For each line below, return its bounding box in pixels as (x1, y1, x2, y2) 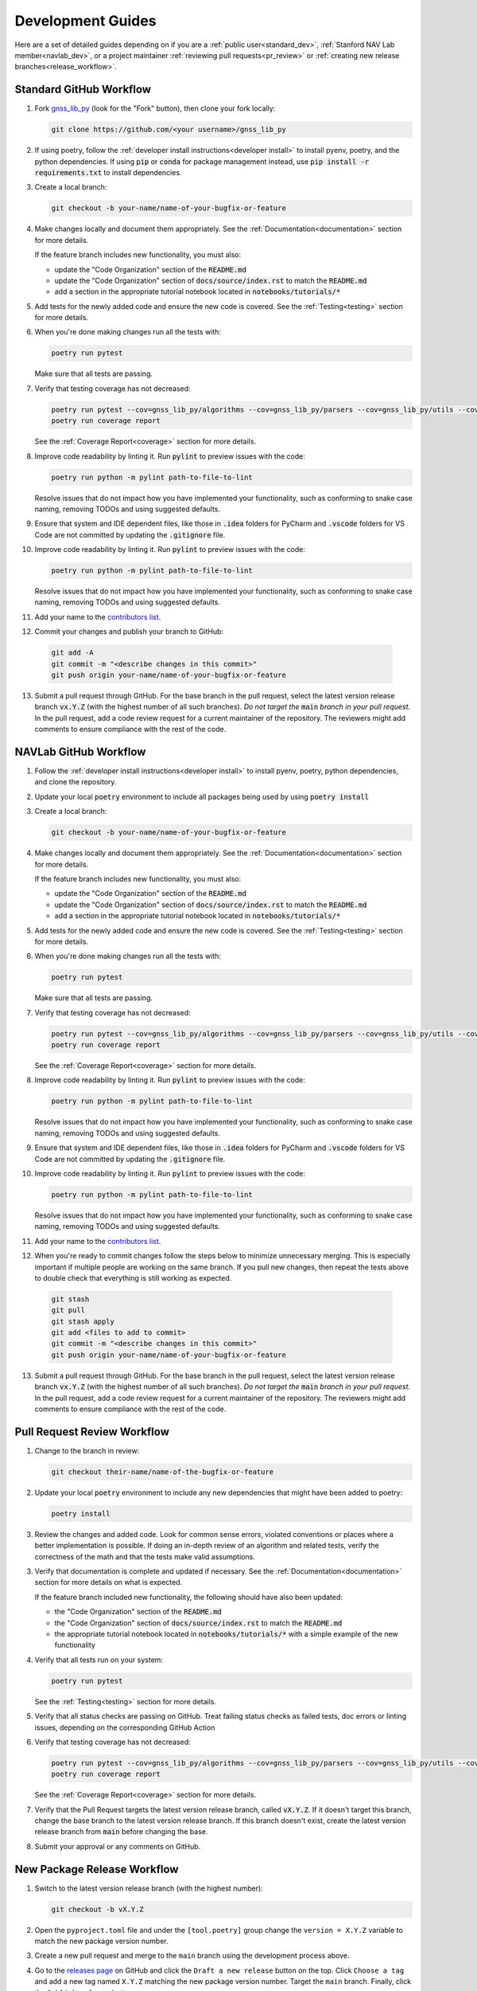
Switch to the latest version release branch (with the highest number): (34, 1883, 264, 1893)
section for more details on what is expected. (34, 1578, 183, 1587)
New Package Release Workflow (14, 1862, 179, 1876)
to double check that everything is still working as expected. (34, 1273, 232, 1282)
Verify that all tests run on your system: (34, 1655, 163, 1664)
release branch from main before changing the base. (34, 1827, 208, 1836)
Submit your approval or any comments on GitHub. (34, 1841, 201, 1851)
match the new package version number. (34, 1936, 169, 1946)
